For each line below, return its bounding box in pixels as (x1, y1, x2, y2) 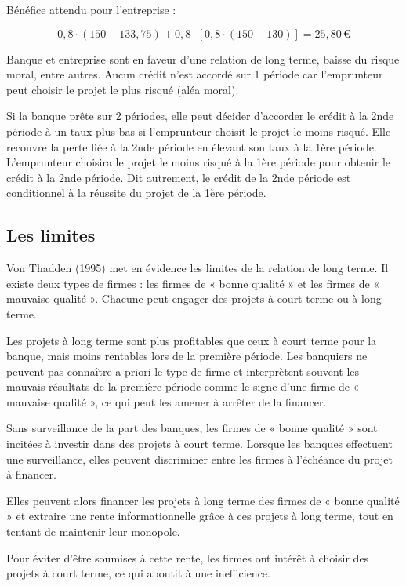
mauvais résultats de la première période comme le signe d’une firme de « (6, 378, 360, 395)
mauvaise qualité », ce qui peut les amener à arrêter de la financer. (6, 393, 327, 409)
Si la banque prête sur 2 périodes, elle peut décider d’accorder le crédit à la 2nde (6, 107, 394, 124)
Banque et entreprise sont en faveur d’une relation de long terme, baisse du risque (6, 50, 400, 67)
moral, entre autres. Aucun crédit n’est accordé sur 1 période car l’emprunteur (6, 66, 383, 82)
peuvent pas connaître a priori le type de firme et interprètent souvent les (6, 362, 360, 379)
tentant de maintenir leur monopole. (6, 523, 180, 540)
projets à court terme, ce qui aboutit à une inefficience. (6, 565, 270, 581)
